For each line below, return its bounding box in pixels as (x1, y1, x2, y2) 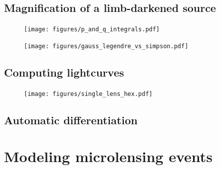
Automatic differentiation (4, 112, 138, 127)
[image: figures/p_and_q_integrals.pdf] (24, 26, 160, 33)
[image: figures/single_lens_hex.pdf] (24, 90, 153, 97)
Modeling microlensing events (4, 146, 213, 167)
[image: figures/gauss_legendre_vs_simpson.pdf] (24, 42, 189, 50)
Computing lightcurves (4, 64, 124, 80)
